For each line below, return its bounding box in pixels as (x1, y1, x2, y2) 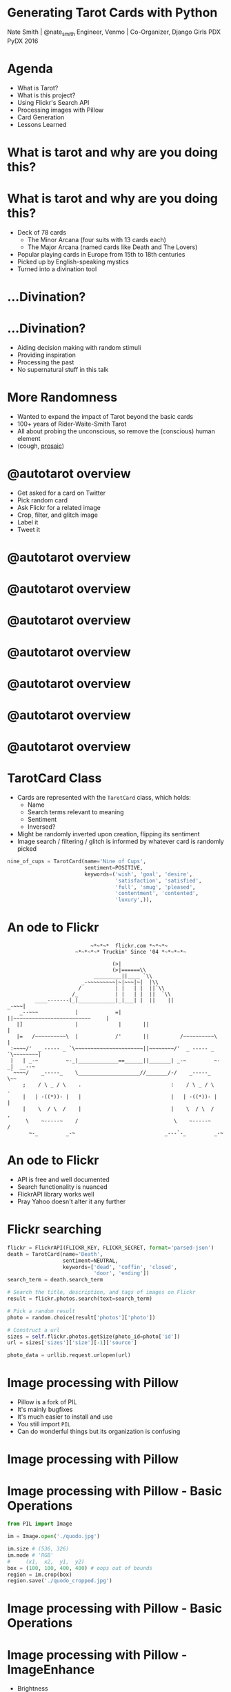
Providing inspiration (17, 351, 76, 359)
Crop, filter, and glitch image (17, 511, 99, 519)
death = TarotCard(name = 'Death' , (7, 1250, 103, 1257)
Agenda (7, 61, 53, 77)
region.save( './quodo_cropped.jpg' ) (7, 1577, 112, 1584)
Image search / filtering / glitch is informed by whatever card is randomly (17, 837, 224, 846)
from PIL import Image (7, 1520, 72, 1528)
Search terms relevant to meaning (27, 808, 124, 816)
